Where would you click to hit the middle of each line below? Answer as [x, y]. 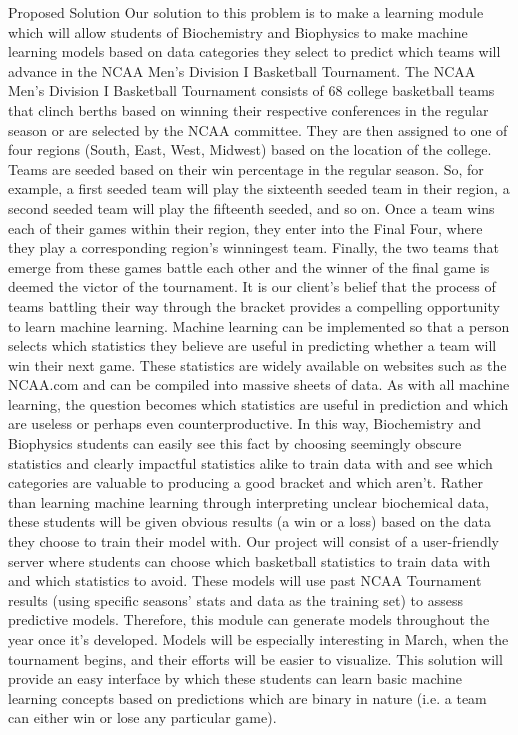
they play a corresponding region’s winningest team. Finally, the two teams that [254, 247]
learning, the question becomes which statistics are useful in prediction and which [258, 403]
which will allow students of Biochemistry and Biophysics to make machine [238, 31]
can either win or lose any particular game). [142, 717]
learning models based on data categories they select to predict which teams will [254, 51]
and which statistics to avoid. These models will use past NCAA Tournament [245, 580]
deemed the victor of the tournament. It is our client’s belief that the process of [252, 286]
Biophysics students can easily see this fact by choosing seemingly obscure [235, 443]
